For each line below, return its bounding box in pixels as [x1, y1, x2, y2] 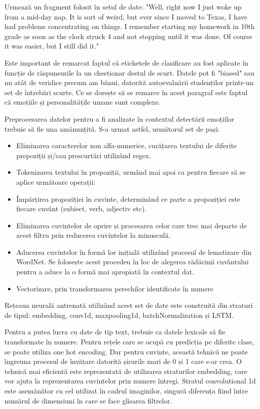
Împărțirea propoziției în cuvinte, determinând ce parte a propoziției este [16, 193, 241, 204]
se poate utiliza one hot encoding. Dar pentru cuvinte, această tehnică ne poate [4, 346, 248, 356]
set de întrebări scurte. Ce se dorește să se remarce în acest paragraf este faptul [4, 87, 248, 97]
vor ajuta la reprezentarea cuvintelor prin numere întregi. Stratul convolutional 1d [4, 375, 256, 386]
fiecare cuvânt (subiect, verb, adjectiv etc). [16, 203, 147, 214]
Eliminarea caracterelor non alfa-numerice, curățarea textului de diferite [16, 140, 237, 151]
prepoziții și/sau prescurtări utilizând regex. [16, 150, 151, 160]
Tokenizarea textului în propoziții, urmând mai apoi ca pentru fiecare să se [16, 167, 246, 177]
